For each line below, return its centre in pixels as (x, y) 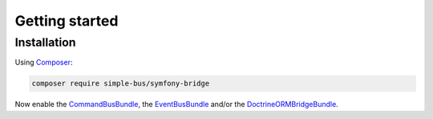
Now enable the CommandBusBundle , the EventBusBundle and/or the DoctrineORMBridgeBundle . (176, 105)
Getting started (67, 21)
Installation (45, 42)
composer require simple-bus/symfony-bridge (121, 83)
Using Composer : (44, 62)
